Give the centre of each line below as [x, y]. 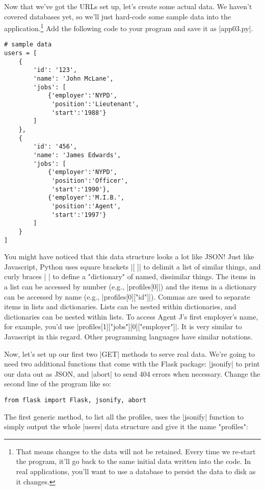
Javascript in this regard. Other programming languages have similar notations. [128, 336]
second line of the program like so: [58, 384]
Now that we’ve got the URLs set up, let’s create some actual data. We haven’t [128, 6]
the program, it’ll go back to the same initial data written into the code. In [134, 461]
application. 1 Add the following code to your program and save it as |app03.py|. [129, 27]
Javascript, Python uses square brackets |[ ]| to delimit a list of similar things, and [132, 266]
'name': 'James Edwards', [77, 155]
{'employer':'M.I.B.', [86, 198]
